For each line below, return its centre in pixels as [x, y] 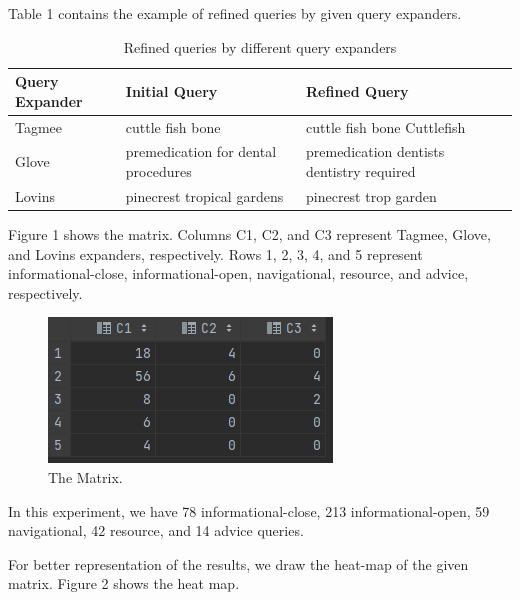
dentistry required [361, 171]
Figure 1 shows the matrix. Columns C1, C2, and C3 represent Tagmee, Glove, [249, 234]
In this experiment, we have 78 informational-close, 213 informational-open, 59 [249, 510]
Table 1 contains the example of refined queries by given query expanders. [235, 13]
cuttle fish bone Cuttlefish [386, 126]
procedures [158, 171]
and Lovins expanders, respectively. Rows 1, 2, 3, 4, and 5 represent [215, 253]
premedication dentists [375, 151]
